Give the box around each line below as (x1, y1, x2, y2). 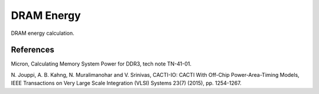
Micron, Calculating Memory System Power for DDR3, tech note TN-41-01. (11, 60, 192, 67)
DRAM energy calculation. (11, 30, 74, 37)
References (11, 45, 54, 55)
